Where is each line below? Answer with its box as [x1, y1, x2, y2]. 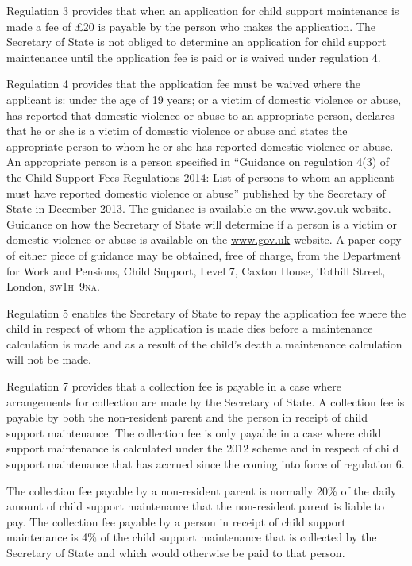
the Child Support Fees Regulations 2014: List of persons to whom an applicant [6, 168, 395, 185]
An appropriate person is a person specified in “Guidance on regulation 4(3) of [6, 153, 390, 170]
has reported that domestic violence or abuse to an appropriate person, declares [6, 106, 395, 123]
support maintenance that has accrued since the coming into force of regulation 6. [6, 456, 405, 472]
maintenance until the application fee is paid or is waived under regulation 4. [6, 48, 381, 65]
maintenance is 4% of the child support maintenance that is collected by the [6, 529, 377, 545]
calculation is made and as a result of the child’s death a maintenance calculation [6, 335, 402, 352]
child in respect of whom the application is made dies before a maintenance [6, 320, 373, 337]
